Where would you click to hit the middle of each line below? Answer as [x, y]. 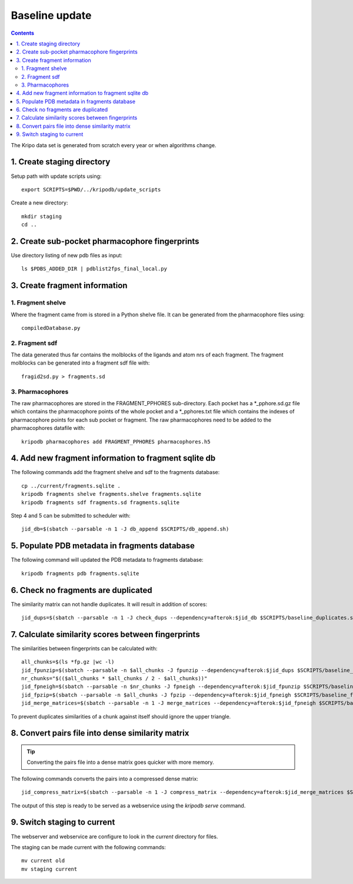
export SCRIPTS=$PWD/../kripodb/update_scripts [91, 189]
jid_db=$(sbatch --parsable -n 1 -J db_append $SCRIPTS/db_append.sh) [125, 529]
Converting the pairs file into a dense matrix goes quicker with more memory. [120, 762]
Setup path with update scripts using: [56, 176]
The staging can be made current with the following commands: [88, 847]
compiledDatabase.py [51, 328]
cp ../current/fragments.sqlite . [71, 486]
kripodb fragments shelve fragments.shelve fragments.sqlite [111, 494]
